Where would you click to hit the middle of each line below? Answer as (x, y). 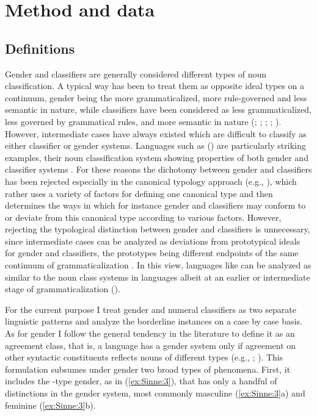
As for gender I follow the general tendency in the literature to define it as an (150, 333)
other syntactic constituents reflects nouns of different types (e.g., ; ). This (144, 357)
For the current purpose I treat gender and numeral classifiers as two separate (151, 309)
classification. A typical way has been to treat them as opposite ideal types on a (155, 86)
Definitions (40, 48)
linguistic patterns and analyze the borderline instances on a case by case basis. (154, 321)
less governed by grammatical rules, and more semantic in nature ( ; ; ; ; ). (143, 121)
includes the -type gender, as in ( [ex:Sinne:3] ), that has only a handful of (141, 381)
